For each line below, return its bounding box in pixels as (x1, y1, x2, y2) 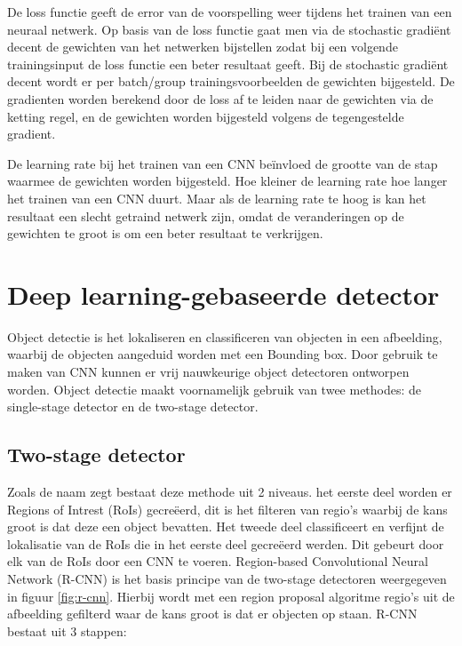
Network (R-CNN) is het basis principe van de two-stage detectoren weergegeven (7, 569, 447, 587)
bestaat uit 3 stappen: (7, 621, 127, 640)
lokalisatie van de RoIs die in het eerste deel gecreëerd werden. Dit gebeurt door (7, 534, 444, 553)
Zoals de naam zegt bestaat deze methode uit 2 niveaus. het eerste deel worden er (7, 483, 452, 501)
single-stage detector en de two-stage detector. (7, 397, 259, 416)
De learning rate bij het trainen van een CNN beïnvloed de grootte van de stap (7, 154, 438, 172)
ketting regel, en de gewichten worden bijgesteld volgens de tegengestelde (7, 107, 404, 125)
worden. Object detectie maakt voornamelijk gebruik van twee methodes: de (7, 379, 422, 398)
